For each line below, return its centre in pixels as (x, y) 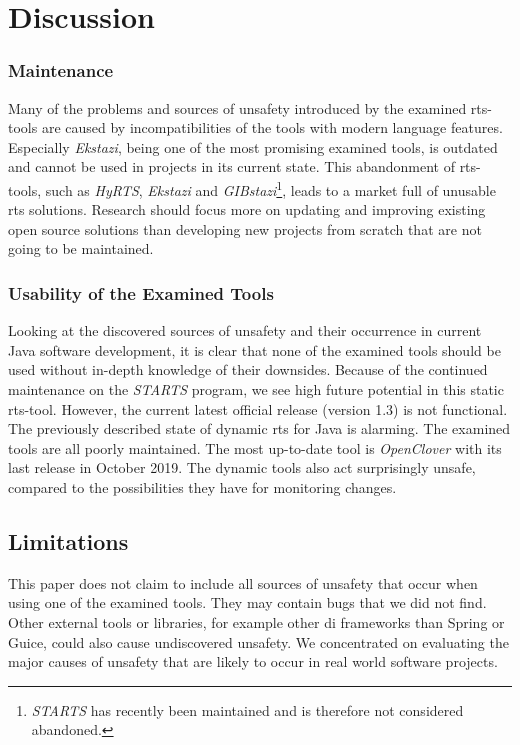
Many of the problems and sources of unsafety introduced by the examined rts (248, 107)
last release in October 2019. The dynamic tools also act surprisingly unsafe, (242, 467)
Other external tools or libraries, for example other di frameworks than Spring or (256, 621)
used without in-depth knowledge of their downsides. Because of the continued (248, 369)
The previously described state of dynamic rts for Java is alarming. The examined (259, 428)
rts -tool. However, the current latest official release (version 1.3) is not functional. (258, 408)
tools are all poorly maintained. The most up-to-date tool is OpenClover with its (255, 447)
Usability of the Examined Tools (141, 292)
